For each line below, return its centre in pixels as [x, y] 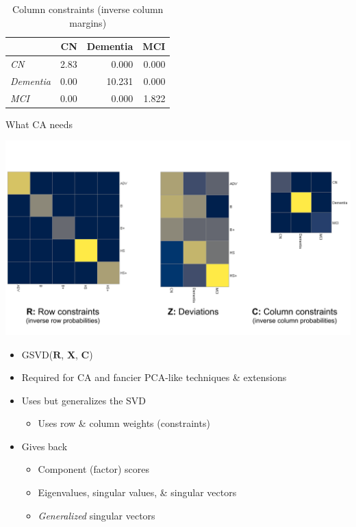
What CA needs [39, 124]
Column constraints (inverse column [88, 9]
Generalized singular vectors [97, 515]
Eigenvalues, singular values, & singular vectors [137, 492]
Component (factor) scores [93, 469]
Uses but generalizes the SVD [84, 400]
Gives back [44, 446]
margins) [88, 22]
